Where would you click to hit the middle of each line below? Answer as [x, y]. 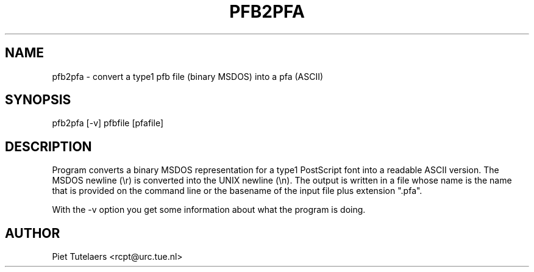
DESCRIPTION [48, 146]
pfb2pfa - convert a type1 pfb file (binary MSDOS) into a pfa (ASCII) [188, 76]
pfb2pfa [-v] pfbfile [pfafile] [108, 123]
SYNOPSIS [38, 100]
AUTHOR [33, 233]
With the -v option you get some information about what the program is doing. [209, 210]
